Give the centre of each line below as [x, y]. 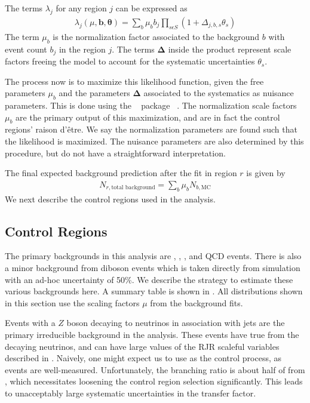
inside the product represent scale [230, 49]
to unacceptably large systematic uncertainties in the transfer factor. [131, 393]
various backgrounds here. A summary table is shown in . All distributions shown [154, 291]
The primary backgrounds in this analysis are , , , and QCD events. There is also [153, 256]
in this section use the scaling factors [72, 302]
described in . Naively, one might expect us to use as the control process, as [143, 358]
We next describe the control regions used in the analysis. [110, 199]
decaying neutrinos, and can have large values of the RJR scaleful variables [142, 346]
